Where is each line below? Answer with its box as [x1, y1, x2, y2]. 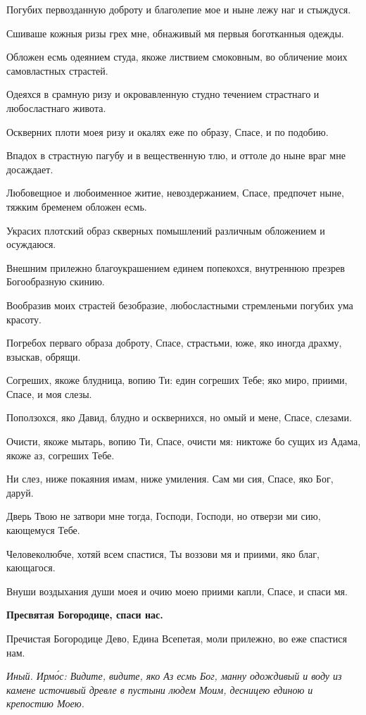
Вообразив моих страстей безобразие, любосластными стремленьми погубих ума [6, 297, 353, 312]
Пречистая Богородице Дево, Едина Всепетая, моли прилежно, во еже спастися [6, 631, 347, 645]
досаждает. [6, 161, 53, 176]
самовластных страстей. [6, 63, 108, 77]
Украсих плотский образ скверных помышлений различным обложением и [6, 223, 325, 237]
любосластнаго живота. [6, 100, 106, 115]
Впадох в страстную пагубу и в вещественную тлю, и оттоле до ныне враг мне [6, 148, 346, 163]
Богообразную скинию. [6, 274, 105, 289]
